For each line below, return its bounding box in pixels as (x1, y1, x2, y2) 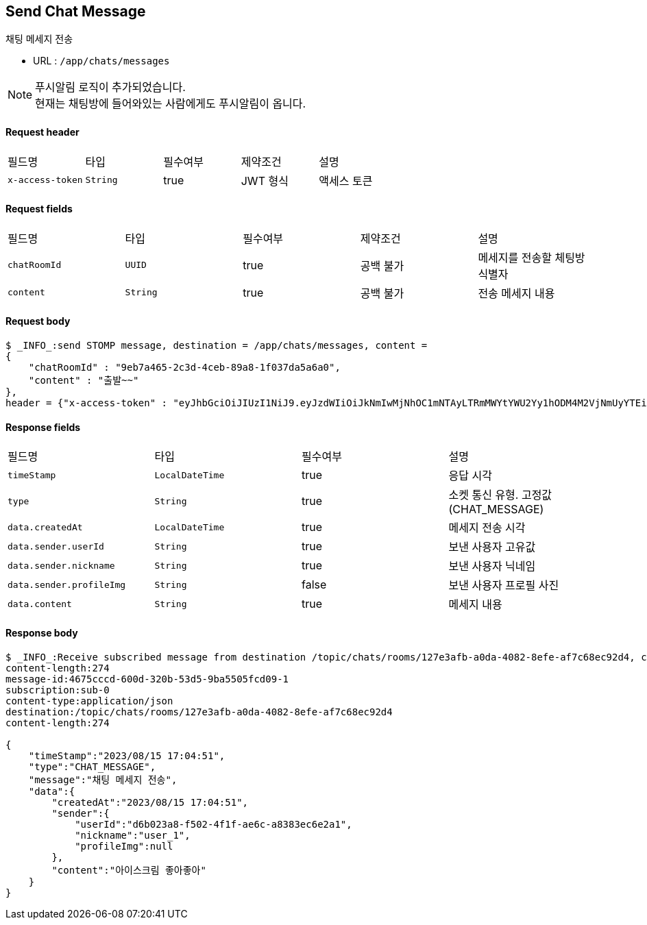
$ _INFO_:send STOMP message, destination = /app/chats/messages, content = (5, 340, 428, 351)
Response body (5, 626, 78, 639)
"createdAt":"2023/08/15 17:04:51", (51, 796, 249, 808)
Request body (5, 315, 71, 328)
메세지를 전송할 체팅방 (478, 250, 585, 264)
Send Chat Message (5, 3, 146, 20)
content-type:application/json (5, 695, 173, 706)
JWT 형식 (241, 173, 289, 188)
